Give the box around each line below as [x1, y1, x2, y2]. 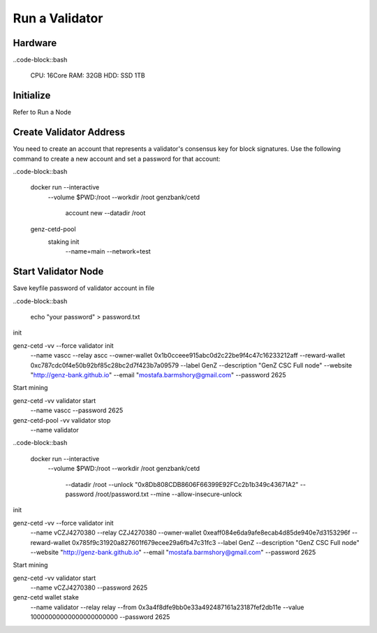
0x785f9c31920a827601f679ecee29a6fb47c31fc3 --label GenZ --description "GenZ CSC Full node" [72, 538, 360, 546]
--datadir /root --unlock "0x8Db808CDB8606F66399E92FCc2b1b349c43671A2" [65, 480, 299, 488]
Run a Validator [13, 10, 103, 26]
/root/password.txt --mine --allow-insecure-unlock [95, 490, 242, 498]
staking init [47, 238, 80, 246]
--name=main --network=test [65, 247, 151, 256]
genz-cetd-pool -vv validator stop [13, 416, 111, 424]
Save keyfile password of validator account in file [13, 284, 155, 293]
